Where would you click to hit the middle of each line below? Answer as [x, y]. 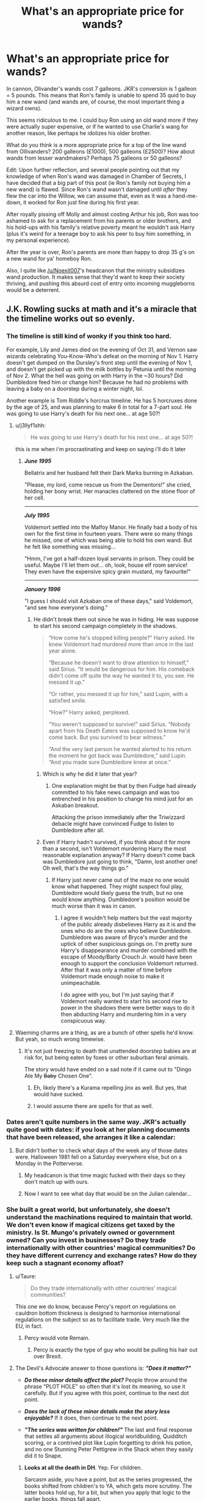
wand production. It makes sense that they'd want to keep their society [95, 277]
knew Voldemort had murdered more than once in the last [121, 644]
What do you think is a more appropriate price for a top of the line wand [96, 144]
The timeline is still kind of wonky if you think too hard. [89, 336]
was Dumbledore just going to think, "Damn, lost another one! [120, 861]
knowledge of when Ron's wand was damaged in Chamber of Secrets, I [96, 176]
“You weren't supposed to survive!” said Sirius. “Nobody [120, 724]
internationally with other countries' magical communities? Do [101, 1248]
